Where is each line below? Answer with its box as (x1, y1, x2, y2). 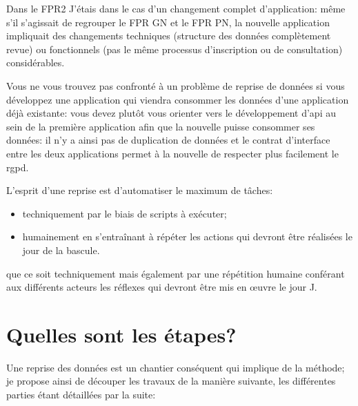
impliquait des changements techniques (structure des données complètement (6, 28, 331, 43)
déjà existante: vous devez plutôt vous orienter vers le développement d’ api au (6, 106, 336, 120)
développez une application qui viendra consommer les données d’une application (6, 92, 349, 106)
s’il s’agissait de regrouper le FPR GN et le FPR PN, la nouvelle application (6, 14, 330, 29)
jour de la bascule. (22, 242, 100, 257)
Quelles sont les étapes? (6, 320, 237, 348)
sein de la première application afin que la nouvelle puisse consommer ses (6, 119, 315, 133)
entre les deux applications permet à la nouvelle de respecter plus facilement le (6, 146, 339, 160)
